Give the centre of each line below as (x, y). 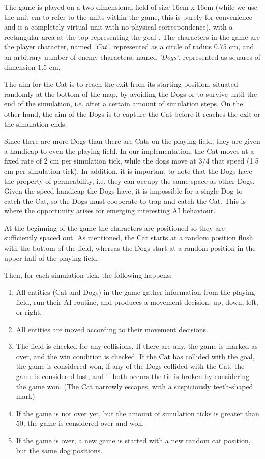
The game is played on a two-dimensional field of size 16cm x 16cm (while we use (131, 7)
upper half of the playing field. (52, 258)
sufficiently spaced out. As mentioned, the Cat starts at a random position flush (129, 238)
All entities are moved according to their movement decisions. (112, 329)
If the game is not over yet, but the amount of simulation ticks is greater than (138, 413)
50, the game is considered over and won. (80, 423)
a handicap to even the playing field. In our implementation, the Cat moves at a (129, 151)
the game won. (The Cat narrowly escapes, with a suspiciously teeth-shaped (135, 386)
